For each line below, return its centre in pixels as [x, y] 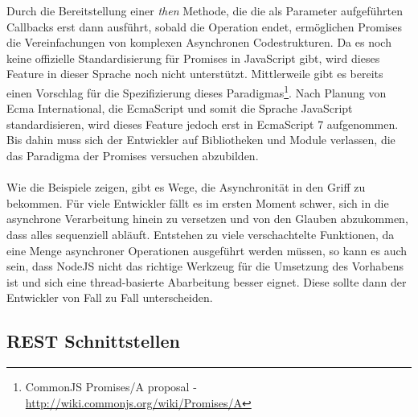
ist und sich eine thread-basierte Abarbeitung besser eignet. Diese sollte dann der [207, 281]
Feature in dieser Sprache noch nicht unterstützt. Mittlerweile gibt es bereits [195, 74]
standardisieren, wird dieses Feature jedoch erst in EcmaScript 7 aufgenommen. [203, 124]
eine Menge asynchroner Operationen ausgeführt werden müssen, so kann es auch [207, 250]
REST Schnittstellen [93, 341]
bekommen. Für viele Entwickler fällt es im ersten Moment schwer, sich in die [198, 202]
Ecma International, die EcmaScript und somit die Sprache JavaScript [180, 108]
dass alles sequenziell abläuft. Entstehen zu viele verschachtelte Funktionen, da [201, 234]
